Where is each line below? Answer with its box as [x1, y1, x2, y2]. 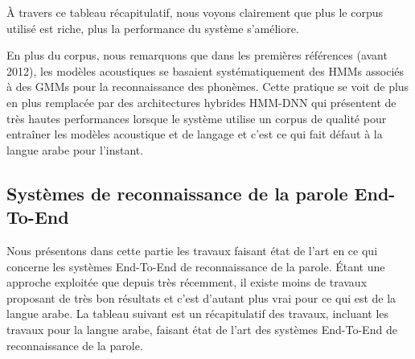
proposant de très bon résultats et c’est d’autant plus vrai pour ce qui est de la [6, 289, 397, 306]
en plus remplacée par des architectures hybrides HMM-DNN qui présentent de [6, 93, 397, 110]
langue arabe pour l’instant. [6, 141, 144, 158]
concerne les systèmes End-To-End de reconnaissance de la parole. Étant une [6, 258, 385, 274]
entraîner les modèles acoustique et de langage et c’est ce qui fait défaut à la [6, 126, 383, 142]
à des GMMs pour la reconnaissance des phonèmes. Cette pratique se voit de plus [6, 78, 409, 95]
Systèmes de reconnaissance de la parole [6, 180, 348, 205]
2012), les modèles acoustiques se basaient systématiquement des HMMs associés [6, 62, 405, 79]
